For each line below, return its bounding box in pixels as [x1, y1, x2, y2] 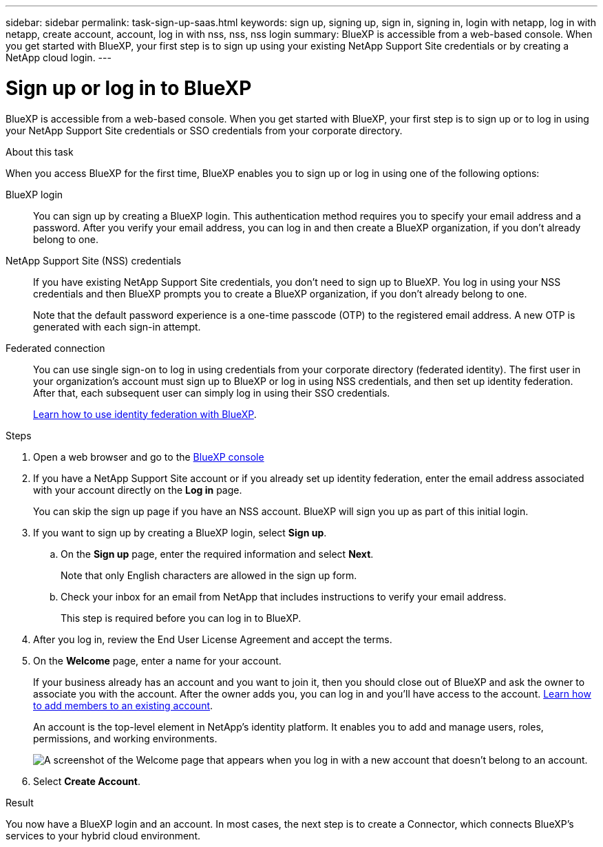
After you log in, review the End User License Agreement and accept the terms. [33, 633, 392, 645]
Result [6, 796, 34, 808]
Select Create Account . [33, 775, 140, 787]
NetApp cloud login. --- [6, 52, 112, 63]
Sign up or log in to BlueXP [6, 76, 252, 100]
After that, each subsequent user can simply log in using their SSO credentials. [33, 386, 390, 399]
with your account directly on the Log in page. [33, 483, 242, 496]
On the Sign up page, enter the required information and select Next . [61, 547, 374, 560]
